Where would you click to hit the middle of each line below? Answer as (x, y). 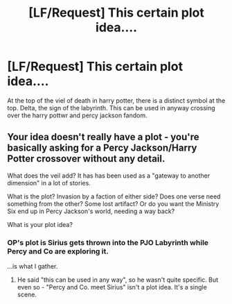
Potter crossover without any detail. (86, 159)
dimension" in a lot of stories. (49, 183)
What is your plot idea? (40, 224)
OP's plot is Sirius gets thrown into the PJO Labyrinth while (108, 242)
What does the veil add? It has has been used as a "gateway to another (108, 176)
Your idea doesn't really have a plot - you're (103, 137)
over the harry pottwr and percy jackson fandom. (77, 115)
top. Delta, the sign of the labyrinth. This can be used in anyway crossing (111, 108)
